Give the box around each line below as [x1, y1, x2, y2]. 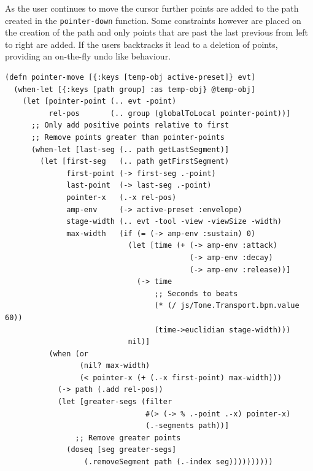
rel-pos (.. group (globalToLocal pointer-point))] [48, 109, 291, 118]
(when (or [48, 349, 89, 358]
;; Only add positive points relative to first [31, 121, 230, 130]
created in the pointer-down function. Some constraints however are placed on [5, 13, 301, 26]
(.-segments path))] [145, 421, 230, 431]
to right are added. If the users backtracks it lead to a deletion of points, [5, 37, 278, 50]
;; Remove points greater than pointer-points [31, 133, 225, 142]
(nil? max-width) [79, 361, 150, 370]
